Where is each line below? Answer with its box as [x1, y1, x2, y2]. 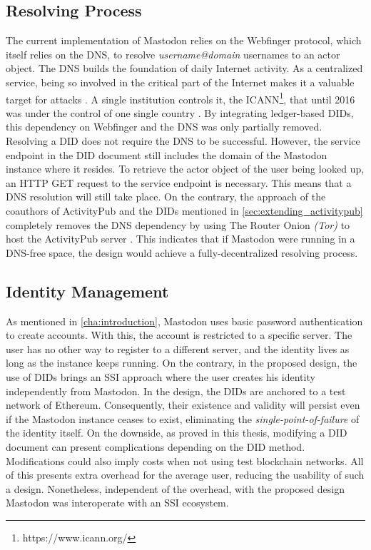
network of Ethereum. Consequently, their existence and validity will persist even [6, 397, 360, 412]
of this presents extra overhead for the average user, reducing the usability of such [6, 467, 365, 482]
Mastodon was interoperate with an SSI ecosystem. [6, 495, 229, 510]
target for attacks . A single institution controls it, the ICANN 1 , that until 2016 [6, 89, 355, 106]
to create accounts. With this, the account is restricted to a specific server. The [6, 327, 352, 342]
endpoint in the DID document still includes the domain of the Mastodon [6, 147, 327, 162]
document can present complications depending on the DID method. [6, 439, 305, 454]
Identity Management [6, 280, 169, 302]
